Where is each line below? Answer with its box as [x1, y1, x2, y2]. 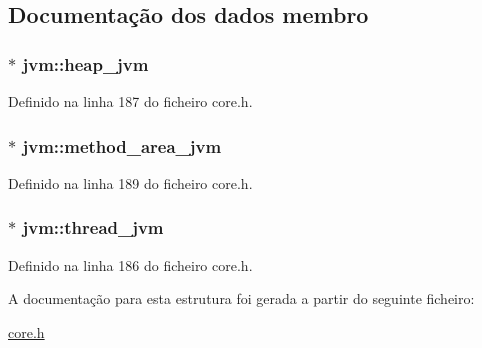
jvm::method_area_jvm [22, 133, 222, 158]
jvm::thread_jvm [22, 215, 164, 240]
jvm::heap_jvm [22, 51, 149, 76]
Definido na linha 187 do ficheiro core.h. [8, 91, 253, 111]
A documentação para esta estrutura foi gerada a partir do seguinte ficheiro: [8, 288, 475, 309]
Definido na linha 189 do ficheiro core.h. [8, 172, 253, 193]
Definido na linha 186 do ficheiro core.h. [8, 254, 253, 275]
